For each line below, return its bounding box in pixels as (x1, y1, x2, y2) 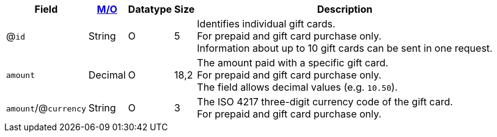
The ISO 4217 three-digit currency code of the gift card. (197, 96, 453, 108)
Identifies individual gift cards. (197, 18, 336, 30)
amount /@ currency (6, 102, 86, 114)
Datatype (128, 3, 172, 15)
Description (317, 3, 373, 15)
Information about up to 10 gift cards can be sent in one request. (197, 42, 493, 54)
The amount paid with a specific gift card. (197, 57, 389, 69)
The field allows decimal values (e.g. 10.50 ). (197, 81, 398, 93)
